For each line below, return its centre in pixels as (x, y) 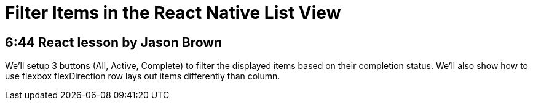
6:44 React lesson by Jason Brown (114, 42)
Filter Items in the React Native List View (173, 13)
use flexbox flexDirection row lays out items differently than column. (143, 76)
